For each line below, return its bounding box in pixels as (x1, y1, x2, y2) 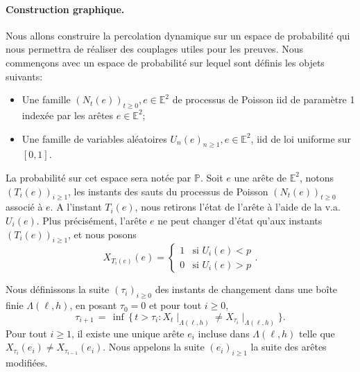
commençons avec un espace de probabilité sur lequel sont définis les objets (6, 55, 325, 69)
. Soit (200, 170, 223, 184)
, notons (299, 170, 334, 184)
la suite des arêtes (250, 339, 327, 354)
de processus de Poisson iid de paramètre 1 (172, 92, 355, 107)
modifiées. (6, 355, 48, 369)
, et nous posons (68, 227, 137, 241)
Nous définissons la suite (6, 282, 110, 296)
